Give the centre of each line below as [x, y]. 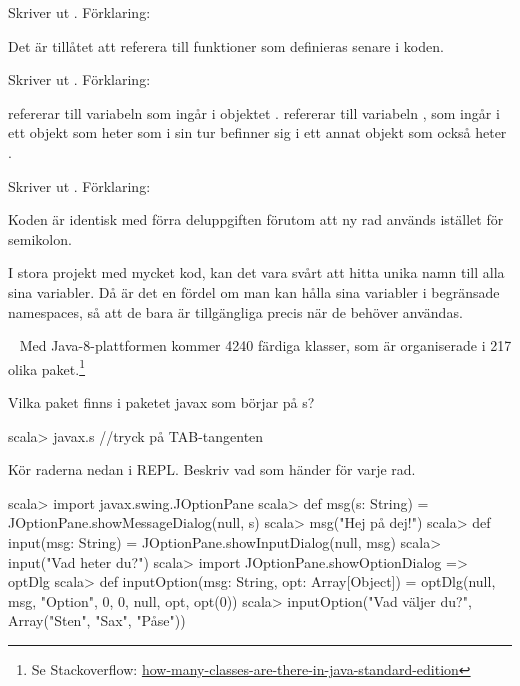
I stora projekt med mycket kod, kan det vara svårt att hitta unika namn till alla [256, 272]
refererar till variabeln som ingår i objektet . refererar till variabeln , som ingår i [254, 112]
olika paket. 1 [47, 367]
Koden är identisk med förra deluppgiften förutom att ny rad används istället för [256, 219]
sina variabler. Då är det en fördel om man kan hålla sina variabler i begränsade [254, 291]
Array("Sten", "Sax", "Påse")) [97, 620]
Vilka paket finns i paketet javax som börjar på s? [161, 401]
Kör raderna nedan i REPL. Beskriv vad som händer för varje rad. [212, 469]
